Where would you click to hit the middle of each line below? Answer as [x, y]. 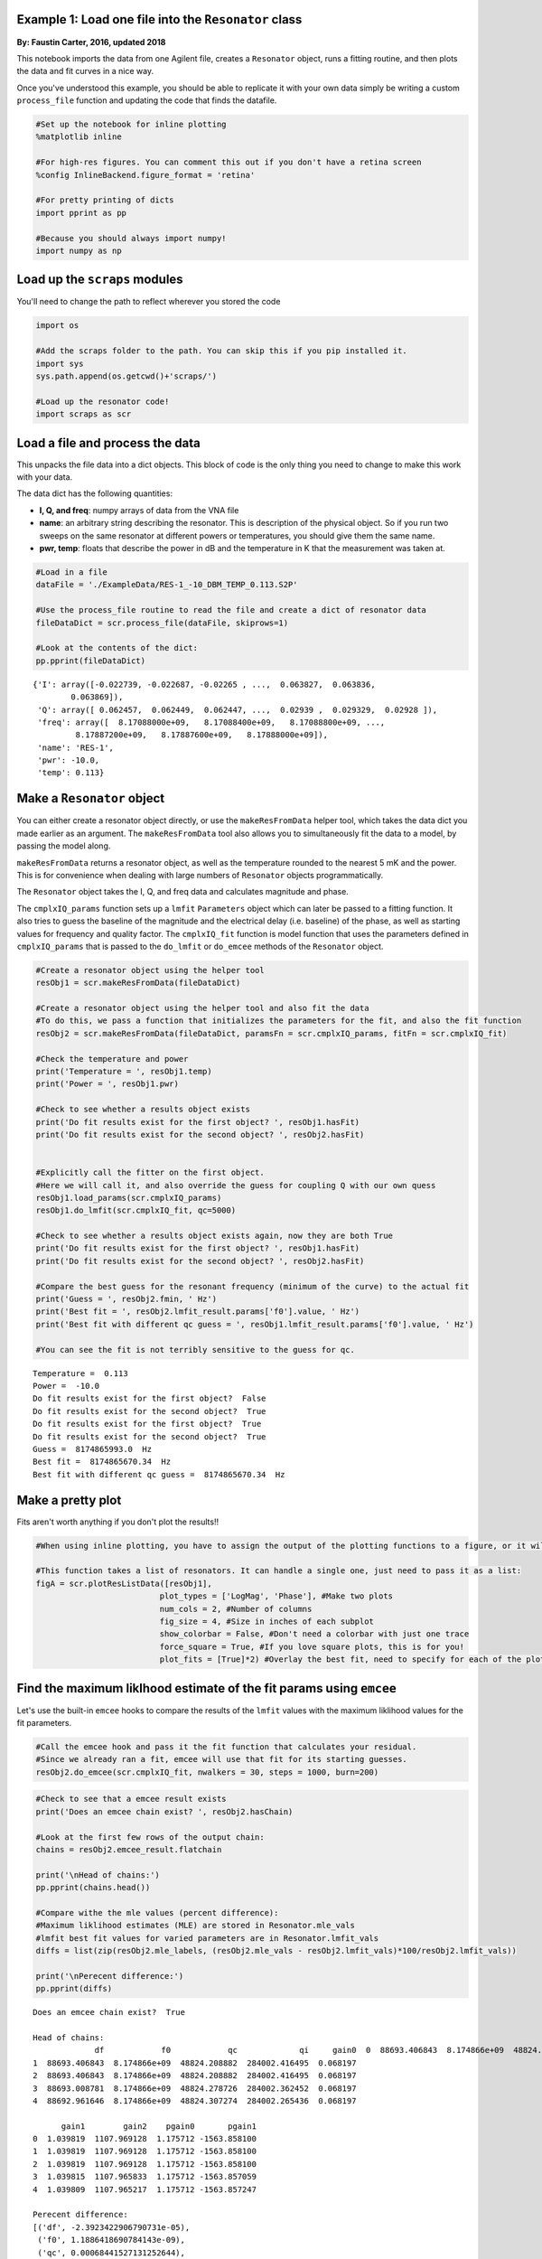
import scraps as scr [84, 414]
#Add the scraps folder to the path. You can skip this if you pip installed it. [222, 351]
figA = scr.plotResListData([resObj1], [124, 1583]
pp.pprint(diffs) [74, 1989]
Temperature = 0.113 [80, 1373]
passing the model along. [64, 846]
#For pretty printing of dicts [105, 200]
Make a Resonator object [91, 798]
